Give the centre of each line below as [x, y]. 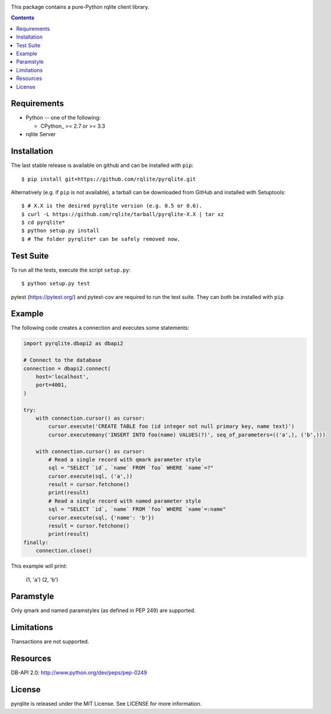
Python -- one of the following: [63, 118]
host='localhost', [62, 377]
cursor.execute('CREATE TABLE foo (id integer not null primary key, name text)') [171, 427]
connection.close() [64, 551]
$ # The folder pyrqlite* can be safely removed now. [101, 239]
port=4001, [51, 385]
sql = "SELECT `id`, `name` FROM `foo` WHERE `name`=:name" [137, 509]
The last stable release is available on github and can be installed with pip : [102, 165]
